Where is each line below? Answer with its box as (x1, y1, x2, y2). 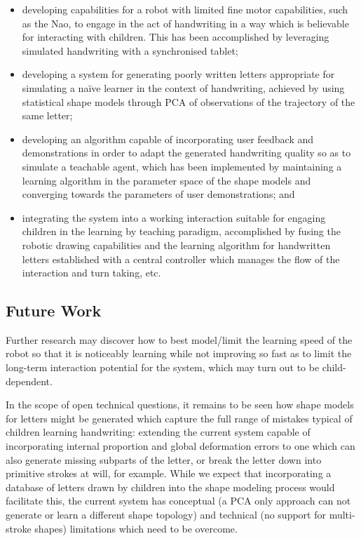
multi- (329, 507, 355, 522)
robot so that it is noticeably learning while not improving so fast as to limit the (6, 346, 352, 361)
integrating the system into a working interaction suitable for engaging (22, 210, 326, 225)
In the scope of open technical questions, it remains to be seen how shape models (6, 397, 354, 412)
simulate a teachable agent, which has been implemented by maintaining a (22, 159, 342, 173)
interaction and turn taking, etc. (22, 265, 161, 280)
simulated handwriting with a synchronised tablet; (22, 43, 238, 58)
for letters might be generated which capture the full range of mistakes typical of (6, 410, 353, 425)
